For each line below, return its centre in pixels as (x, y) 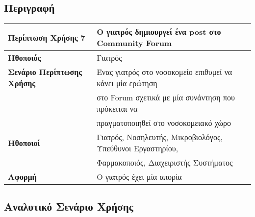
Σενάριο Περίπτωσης (45, 72)
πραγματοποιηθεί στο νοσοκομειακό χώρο (164, 123)
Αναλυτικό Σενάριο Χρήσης (69, 206)
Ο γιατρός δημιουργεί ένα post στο (159, 32)
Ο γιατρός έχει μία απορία (139, 177)
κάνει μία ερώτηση (127, 83)
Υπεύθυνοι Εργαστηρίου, (138, 148)
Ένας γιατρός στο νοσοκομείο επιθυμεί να (165, 72)
